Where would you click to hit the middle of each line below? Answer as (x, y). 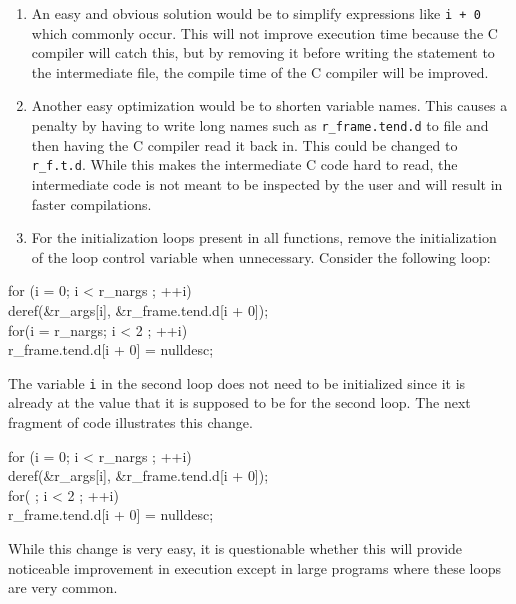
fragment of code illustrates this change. (130, 421)
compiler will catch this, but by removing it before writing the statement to (263, 52)
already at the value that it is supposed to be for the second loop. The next (239, 402)
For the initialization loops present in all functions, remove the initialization (264, 237)
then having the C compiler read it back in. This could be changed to (244, 144)
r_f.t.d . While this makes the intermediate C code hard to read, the (244, 164)
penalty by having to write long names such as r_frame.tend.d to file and (260, 125)
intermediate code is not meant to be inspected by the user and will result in (267, 183)
